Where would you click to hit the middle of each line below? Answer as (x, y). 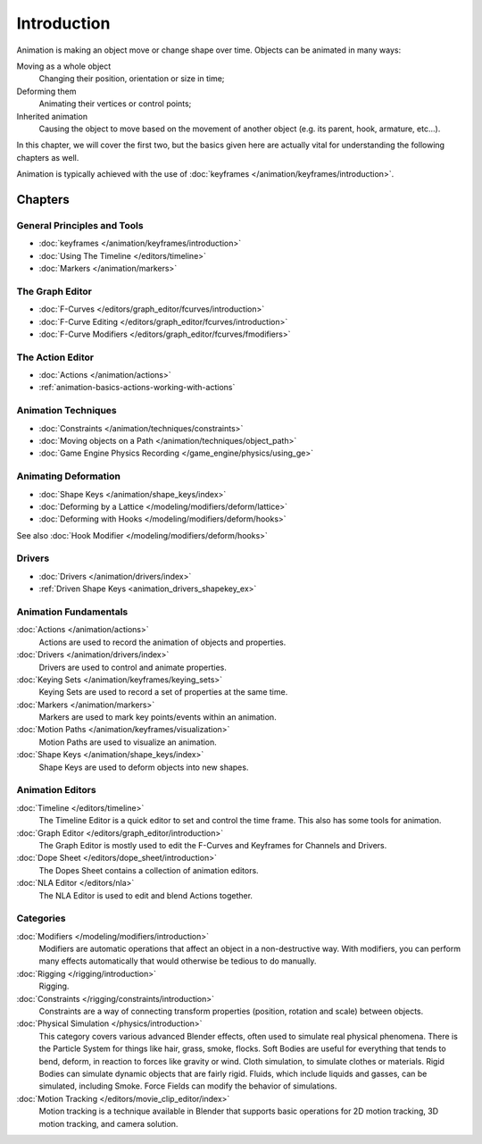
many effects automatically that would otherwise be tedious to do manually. (178, 961)
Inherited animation (52, 116)
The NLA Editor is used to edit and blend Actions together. (146, 895)
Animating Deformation (68, 476)
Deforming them (46, 91)
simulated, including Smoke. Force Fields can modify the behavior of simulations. (188, 1086)
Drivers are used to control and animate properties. (133, 667)
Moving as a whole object (64, 66)
